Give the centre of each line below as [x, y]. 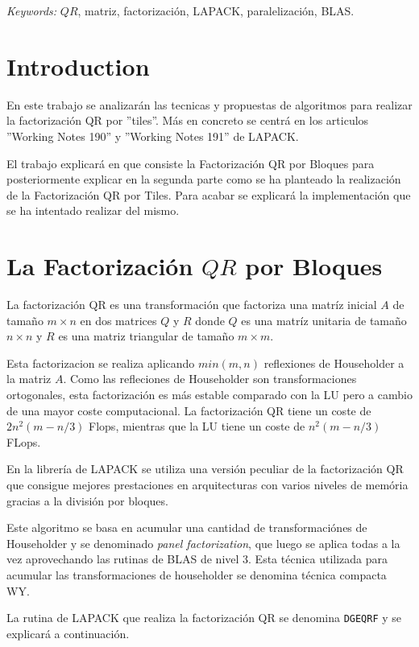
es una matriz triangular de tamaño [146, 336]
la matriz [29, 379]
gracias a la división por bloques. [87, 500]
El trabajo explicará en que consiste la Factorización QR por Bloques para [191, 163]
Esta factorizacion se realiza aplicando [101, 363]
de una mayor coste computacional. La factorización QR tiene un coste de [189, 410]
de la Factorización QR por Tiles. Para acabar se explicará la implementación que [209, 194]
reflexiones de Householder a [334, 363]
